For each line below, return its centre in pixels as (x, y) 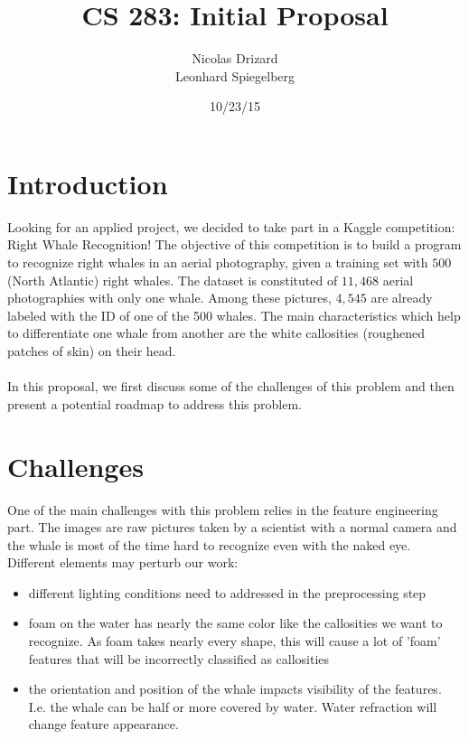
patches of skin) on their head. (92, 351)
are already (402, 298)
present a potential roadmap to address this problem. (155, 403)
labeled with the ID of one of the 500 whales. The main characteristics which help (234, 315)
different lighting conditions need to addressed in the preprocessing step (227, 592)
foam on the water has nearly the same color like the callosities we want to (235, 623)
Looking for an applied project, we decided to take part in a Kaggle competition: (231, 226)
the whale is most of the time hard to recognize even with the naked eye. (209, 544)
